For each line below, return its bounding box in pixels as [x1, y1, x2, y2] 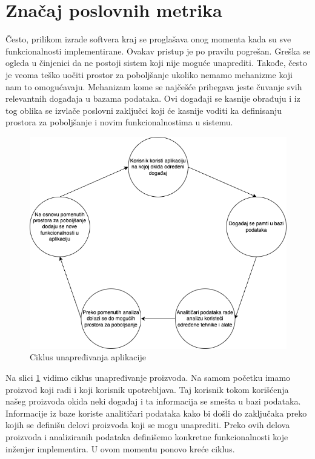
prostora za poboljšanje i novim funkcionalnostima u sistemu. [5, 116, 233, 128]
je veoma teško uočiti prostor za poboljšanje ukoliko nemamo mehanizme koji [5, 68, 293, 81]
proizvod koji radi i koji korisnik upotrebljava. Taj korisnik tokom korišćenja [5, 383, 289, 395]
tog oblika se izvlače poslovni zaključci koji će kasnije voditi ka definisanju [5, 104, 282, 116]
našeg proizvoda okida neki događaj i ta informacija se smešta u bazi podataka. [5, 395, 301, 408]
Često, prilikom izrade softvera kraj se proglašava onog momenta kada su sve [5, 33, 291, 45]
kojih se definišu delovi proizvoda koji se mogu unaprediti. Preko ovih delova [5, 418, 290, 431]
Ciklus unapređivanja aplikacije [30, 351, 146, 363]
